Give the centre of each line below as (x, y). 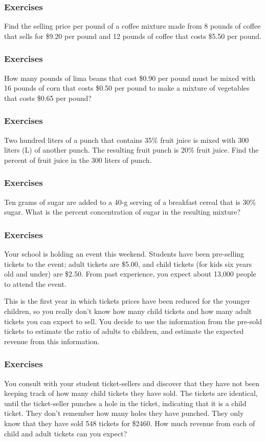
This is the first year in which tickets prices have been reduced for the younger (127, 301)
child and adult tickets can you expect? (66, 433)
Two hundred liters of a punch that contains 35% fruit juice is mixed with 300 (127, 140)
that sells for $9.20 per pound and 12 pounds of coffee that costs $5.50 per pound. (133, 36)
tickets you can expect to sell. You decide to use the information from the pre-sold (133, 321)
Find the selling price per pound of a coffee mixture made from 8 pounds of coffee (132, 26)
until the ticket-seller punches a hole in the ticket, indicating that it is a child (125, 403)
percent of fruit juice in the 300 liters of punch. (78, 160)
